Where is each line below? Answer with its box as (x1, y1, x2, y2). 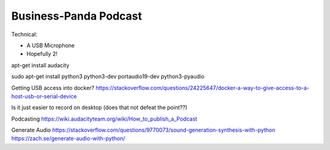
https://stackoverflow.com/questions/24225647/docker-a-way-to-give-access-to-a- (95, 84, 310, 91)
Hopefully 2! (26, 50, 58, 58)
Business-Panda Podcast (11, 9, 142, 23)
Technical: (11, 31, 38, 38)
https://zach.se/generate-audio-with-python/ (11, 135, 125, 142)
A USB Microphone (26, 42, 75, 49)
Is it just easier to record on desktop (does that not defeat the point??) (11, 104, 188, 111)
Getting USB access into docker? (11, 84, 95, 91)
